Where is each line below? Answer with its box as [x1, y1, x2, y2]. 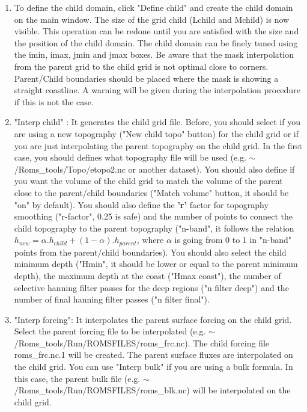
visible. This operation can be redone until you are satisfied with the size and [14, 25, 299, 37]
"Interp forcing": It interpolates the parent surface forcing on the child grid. [14, 313, 292, 325]
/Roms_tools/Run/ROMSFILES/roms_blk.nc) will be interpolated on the [14, 384, 291, 396]
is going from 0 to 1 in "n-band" [174, 233, 292, 246]
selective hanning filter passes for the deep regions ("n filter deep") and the [14, 281, 289, 294]
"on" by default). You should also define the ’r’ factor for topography [14, 198, 269, 211]
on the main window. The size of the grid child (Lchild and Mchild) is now [14, 13, 290, 25]
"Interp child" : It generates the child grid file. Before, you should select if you [14, 115, 300, 128]
